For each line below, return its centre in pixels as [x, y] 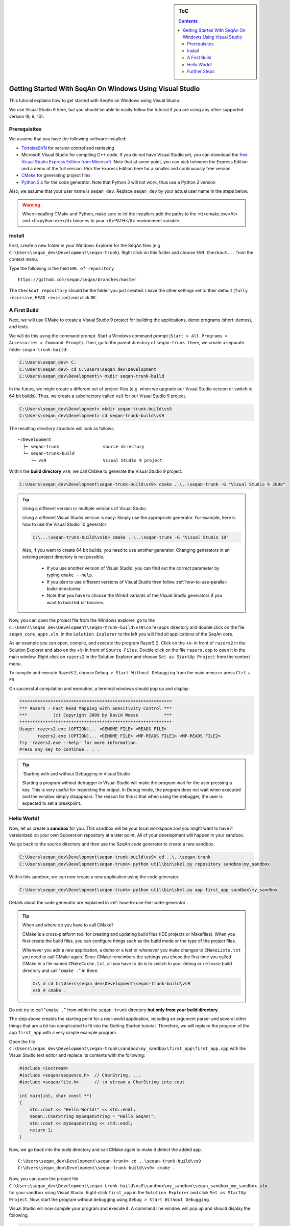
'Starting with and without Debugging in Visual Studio [76, 774]
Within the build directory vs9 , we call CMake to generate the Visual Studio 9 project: [96, 471]
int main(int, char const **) [56, 1096]
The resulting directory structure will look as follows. [62, 428]
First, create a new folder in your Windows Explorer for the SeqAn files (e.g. [85, 246]
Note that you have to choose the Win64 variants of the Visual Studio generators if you [134, 595]
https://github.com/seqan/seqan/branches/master [77, 280]
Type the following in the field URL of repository [61, 268]
